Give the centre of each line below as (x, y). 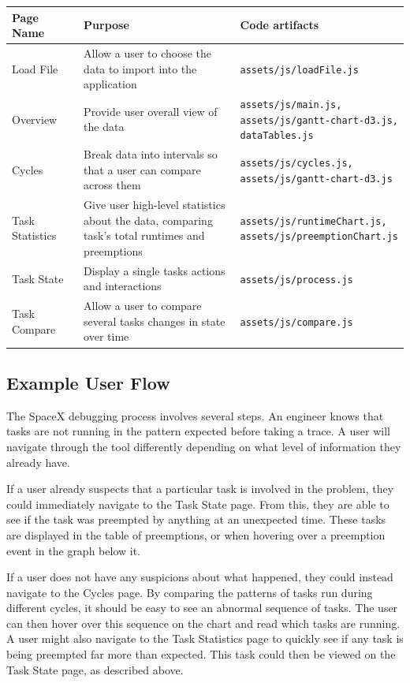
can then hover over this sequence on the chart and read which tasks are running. (203, 623)
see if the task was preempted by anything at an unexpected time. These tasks (196, 519)
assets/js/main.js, (291, 105)
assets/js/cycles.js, (296, 163)
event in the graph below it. (73, 550)
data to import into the (140, 68)
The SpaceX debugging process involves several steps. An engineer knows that (195, 415)
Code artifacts (280, 25)
